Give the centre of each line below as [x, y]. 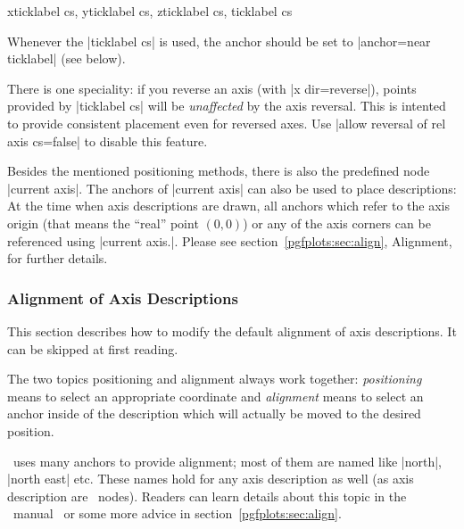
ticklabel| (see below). [66, 58]
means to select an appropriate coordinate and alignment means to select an [215, 396]
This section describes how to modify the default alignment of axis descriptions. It [232, 331]
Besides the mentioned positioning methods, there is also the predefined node [219, 171]
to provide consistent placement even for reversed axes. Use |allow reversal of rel [227, 123]
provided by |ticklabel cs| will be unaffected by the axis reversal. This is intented [227, 106]
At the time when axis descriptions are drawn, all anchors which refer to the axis [229, 206]
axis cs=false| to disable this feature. [108, 141]
